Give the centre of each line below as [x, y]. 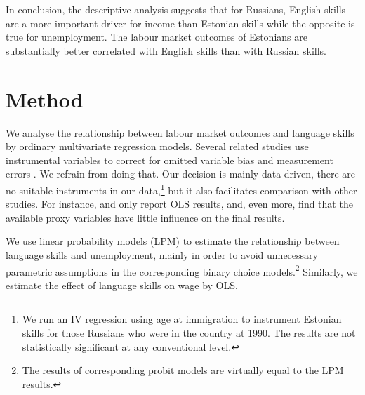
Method [45, 99]
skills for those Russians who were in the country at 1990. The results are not [189, 332]
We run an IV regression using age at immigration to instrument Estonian [182, 319]
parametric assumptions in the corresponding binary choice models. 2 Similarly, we [182, 270]
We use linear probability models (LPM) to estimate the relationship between [173, 241]
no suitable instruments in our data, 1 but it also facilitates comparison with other [181, 189]
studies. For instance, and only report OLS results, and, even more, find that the [179, 204]
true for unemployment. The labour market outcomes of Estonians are [157, 37]
